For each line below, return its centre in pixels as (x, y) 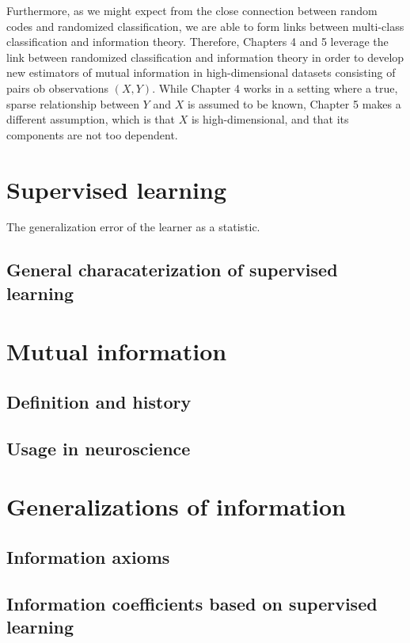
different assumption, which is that (91, 119)
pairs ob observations (58, 88)
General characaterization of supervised (172, 270)
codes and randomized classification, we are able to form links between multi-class (205, 26)
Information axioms (88, 556)
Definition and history (99, 401)
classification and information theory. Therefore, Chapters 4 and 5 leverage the (197, 42)
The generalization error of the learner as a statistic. (133, 227)
